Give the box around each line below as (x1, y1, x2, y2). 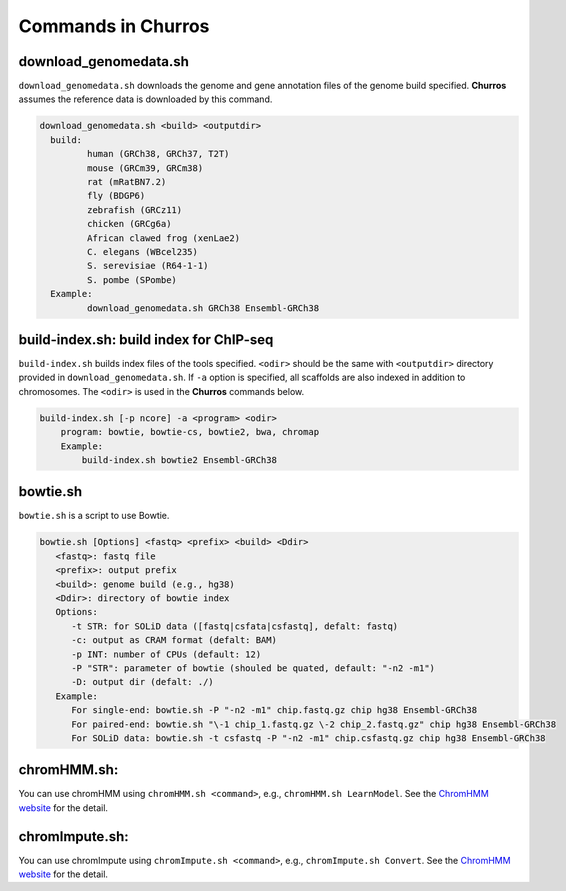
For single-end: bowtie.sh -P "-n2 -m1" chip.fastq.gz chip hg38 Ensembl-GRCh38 (71, 705, 478, 716)
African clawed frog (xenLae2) (86, 232, 240, 244)
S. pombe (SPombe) (86, 274, 177, 285)
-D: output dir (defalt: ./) (71, 676, 214, 688)
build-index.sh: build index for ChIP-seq (18, 331, 274, 348)
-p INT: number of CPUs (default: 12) (71, 648, 262, 660)
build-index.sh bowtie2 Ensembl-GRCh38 (81, 454, 277, 465)
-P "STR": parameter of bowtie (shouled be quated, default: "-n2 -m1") (71, 662, 435, 674)
